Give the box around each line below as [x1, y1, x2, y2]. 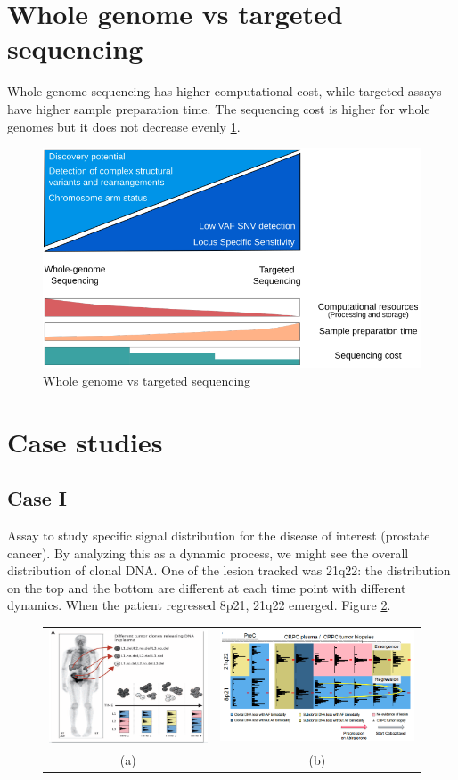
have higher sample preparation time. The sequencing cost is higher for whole [7, 99, 430, 118]
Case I [7, 484, 67, 512]
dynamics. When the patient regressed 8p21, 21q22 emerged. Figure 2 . [7, 596, 391, 614]
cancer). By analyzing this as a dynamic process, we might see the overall [7, 543, 409, 562]
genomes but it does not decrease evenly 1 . [7, 117, 241, 135]
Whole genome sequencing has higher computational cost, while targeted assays [7, 82, 442, 101]
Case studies [7, 423, 163, 459]
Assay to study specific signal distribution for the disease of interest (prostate [7, 525, 430, 544]
